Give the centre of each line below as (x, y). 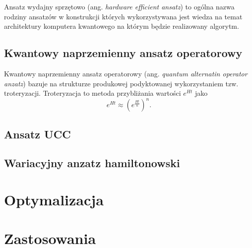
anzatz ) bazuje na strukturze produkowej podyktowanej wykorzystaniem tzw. (121, 83)
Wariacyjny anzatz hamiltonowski (92, 163)
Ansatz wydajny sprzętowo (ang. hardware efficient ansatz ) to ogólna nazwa (119, 6)
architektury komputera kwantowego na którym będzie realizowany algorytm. (122, 26)
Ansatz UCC (37, 134)
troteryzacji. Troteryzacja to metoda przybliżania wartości (93, 93)
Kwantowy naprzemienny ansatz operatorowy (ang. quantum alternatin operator (126, 73)
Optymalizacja (54, 200)
